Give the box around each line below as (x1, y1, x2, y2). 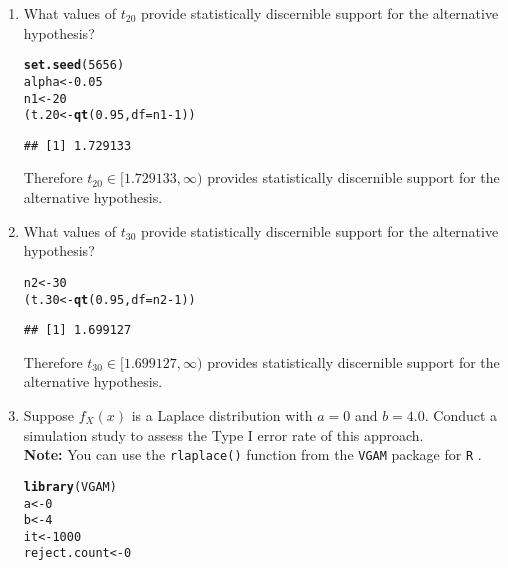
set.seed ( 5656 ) (23, 58, 125, 73)
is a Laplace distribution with (131, 405, 313, 425)
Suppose (23, 405, 75, 425)
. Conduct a (424, 405, 498, 425)
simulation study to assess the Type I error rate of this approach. (23, 424, 424, 445)
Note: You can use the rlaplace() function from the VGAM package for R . (23, 444, 482, 465)
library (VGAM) (23, 479, 117, 494)
